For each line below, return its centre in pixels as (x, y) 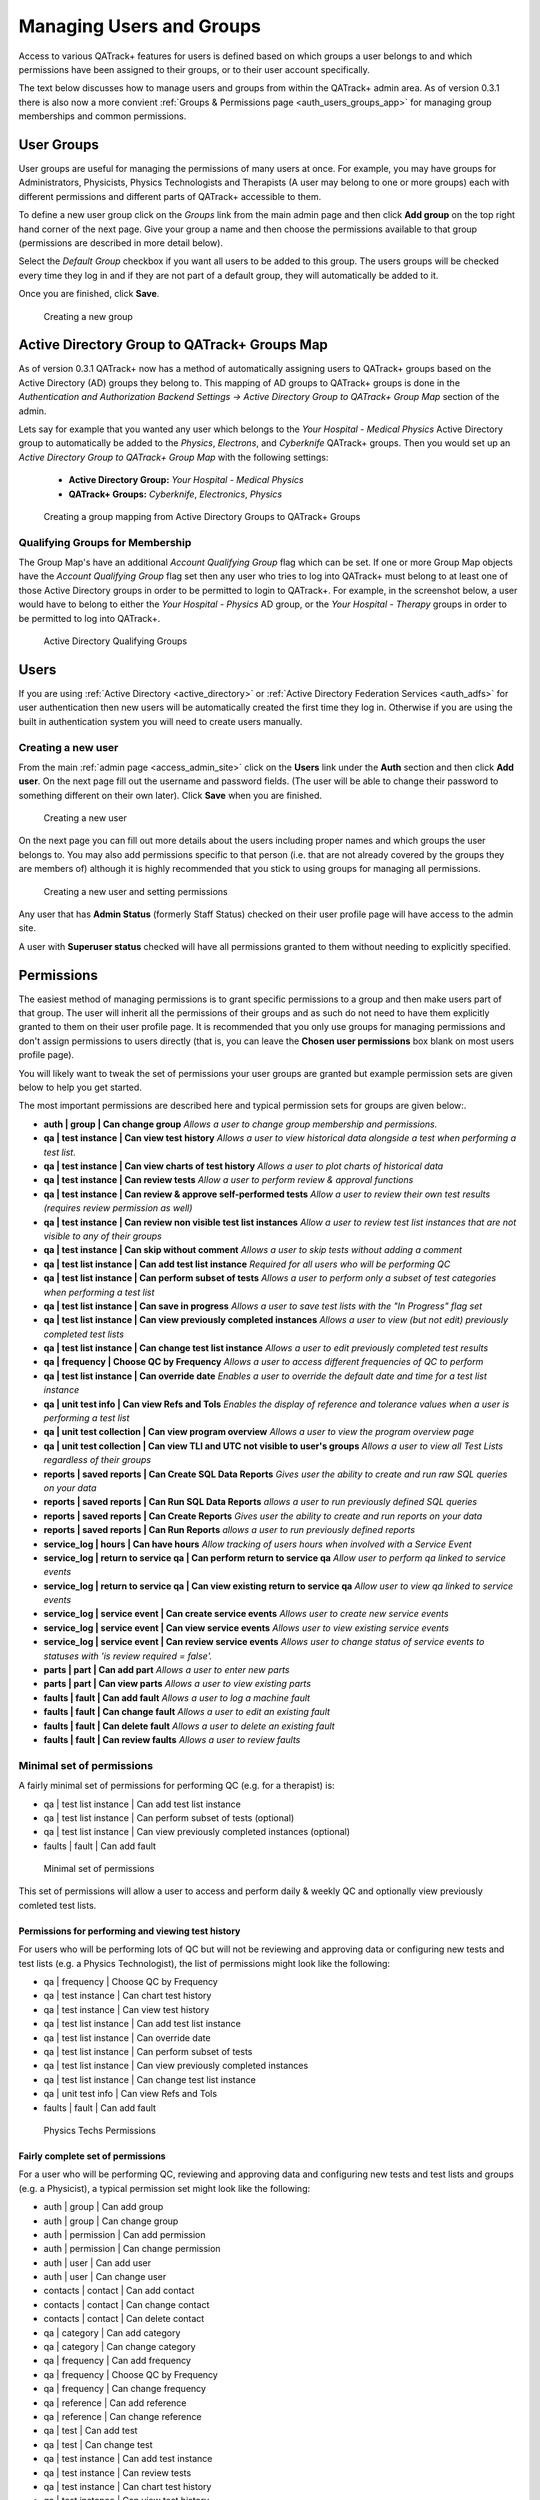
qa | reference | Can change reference (122, 2416)
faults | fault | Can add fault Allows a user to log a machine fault (176, 1697)
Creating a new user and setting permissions (136, 891)
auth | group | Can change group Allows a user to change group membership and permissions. (240, 1124)
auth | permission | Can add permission (124, 2234)
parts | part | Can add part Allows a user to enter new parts (166, 1670)
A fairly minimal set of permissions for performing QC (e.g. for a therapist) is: (176, 1786)
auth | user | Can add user (97, 2262)
